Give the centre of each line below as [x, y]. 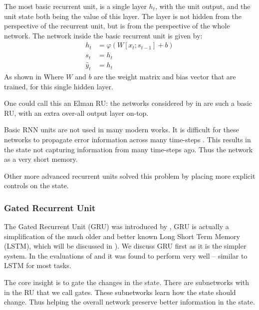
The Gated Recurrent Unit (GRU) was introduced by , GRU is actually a [117, 226]
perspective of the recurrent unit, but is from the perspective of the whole [117, 26]
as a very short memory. [41, 159]
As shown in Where [34, 76]
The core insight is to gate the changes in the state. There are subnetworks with [127, 282]
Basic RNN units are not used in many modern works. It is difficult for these [122, 130]
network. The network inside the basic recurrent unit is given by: [103, 35]
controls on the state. [36, 185]
